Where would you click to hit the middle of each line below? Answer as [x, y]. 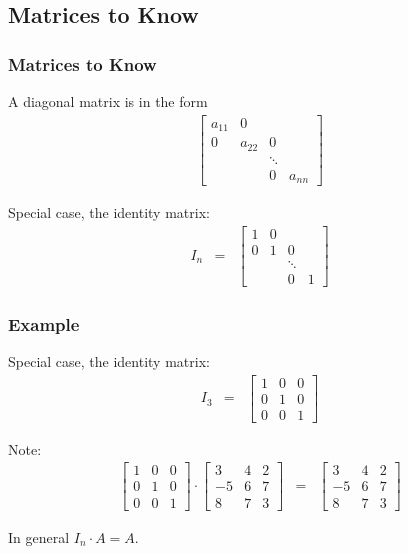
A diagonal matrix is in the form [108, 101]
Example [44, 323]
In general [39, 536]
